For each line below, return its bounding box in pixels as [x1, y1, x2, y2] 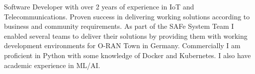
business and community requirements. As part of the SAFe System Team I [4, 21, 234, 31]
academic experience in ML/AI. [4, 60, 100, 70]
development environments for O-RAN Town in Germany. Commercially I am [4, 40, 241, 51]
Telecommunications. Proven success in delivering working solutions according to [4, 11, 250, 21]
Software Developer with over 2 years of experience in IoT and [4, 1, 194, 11]
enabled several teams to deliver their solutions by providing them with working [4, 30, 248, 41]
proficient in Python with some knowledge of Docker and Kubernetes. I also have [4, 50, 251, 60]
